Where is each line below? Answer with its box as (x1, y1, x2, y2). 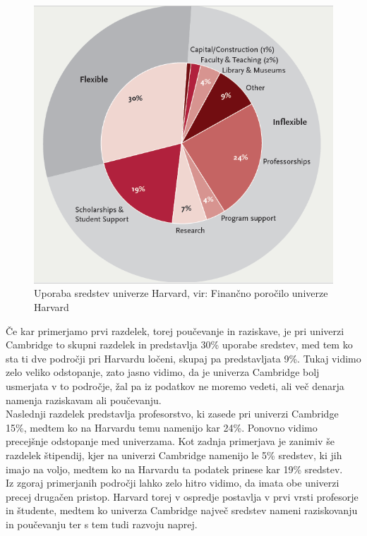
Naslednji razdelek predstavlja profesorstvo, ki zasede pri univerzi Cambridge (6, 406, 339, 421)
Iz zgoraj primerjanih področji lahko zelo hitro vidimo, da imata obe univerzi (6, 475, 339, 490)
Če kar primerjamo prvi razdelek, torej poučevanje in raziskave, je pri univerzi (6, 323, 344, 338)
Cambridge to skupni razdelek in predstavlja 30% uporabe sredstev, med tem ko (6, 337, 353, 352)
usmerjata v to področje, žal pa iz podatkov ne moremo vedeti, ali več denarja (6, 379, 344, 393)
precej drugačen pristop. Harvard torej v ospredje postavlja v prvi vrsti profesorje (6, 489, 359, 504)
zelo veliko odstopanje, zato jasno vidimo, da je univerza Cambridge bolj (6, 365, 320, 379)
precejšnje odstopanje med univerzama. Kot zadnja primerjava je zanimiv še (6, 434, 335, 449)
